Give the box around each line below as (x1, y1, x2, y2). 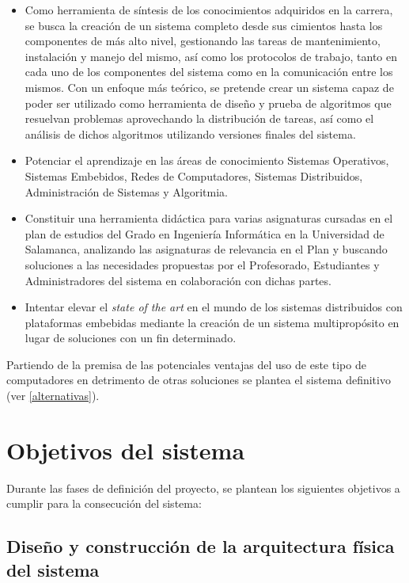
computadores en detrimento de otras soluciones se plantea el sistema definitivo (6, 372, 391, 388)
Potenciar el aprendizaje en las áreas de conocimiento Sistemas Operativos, (25, 152, 389, 169)
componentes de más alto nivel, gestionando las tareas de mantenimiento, (25, 32, 381, 49)
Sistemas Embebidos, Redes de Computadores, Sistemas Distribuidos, (25, 167, 363, 184)
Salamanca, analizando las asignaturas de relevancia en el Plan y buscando (25, 241, 388, 257)
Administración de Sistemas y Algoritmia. (25, 183, 228, 200)
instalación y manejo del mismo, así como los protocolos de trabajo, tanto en (25, 48, 398, 64)
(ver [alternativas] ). (6, 387, 100, 404)
